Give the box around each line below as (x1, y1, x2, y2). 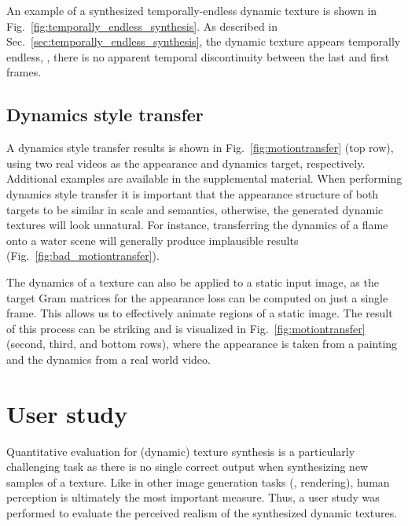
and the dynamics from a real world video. (6, 350, 211, 367)
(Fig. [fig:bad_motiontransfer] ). (6, 247, 160, 264)
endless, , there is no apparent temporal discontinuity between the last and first (6, 48, 390, 65)
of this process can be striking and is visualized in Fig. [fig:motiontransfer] (6, 320, 366, 336)
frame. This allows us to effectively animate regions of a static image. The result (6, 305, 393, 321)
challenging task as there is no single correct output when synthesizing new (6, 458, 369, 475)
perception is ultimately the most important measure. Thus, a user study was (6, 489, 380, 506)
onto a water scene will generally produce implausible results (6, 232, 299, 248)
